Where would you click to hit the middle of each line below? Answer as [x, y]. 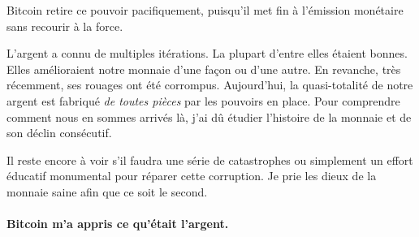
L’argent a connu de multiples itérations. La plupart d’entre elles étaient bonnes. [207, 53]
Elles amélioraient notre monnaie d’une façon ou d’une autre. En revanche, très [204, 69]
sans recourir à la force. [65, 26]
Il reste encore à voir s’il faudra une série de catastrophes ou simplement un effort [210, 159]
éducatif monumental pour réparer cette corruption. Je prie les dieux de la [192, 176]
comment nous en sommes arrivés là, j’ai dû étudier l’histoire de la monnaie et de [209, 116]
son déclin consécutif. [59, 133]
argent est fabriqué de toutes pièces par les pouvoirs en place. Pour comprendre [203, 100]
